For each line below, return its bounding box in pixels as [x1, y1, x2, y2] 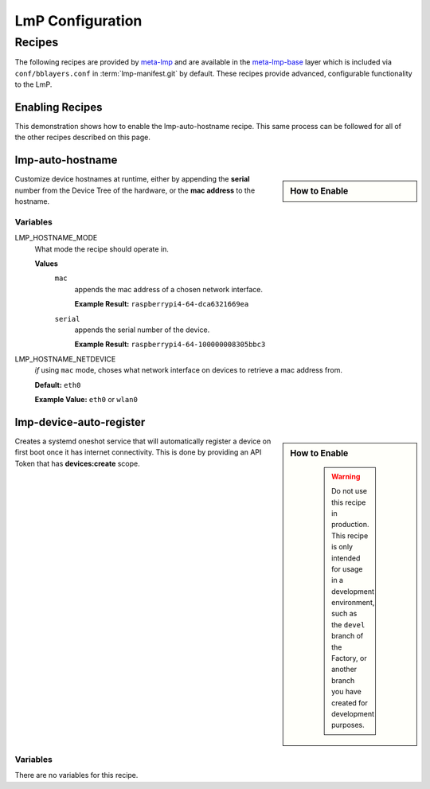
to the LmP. [14, 80, 53, 89]
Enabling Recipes [14, 100, 103, 114]
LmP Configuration [14, 12, 143, 29]
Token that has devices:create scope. [14, 459, 141, 468]
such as [331, 609, 358, 619]
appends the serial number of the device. [74, 325, 210, 334]
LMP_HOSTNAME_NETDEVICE [14, 354, 116, 364]
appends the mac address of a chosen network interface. [74, 284, 263, 294]
